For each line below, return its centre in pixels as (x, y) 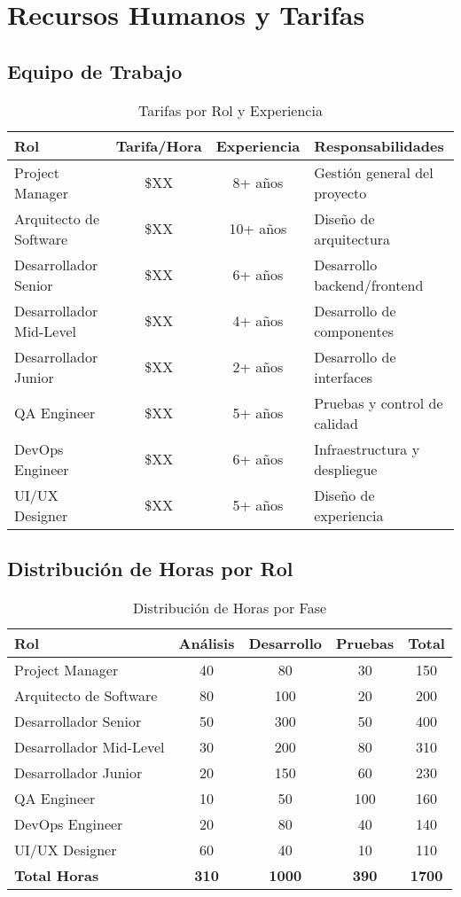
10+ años (258, 229)
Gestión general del (374, 172)
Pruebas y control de (379, 402)
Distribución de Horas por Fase (230, 607)
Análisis (207, 643)
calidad (336, 423)
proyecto (340, 192)
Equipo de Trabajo (95, 70)
